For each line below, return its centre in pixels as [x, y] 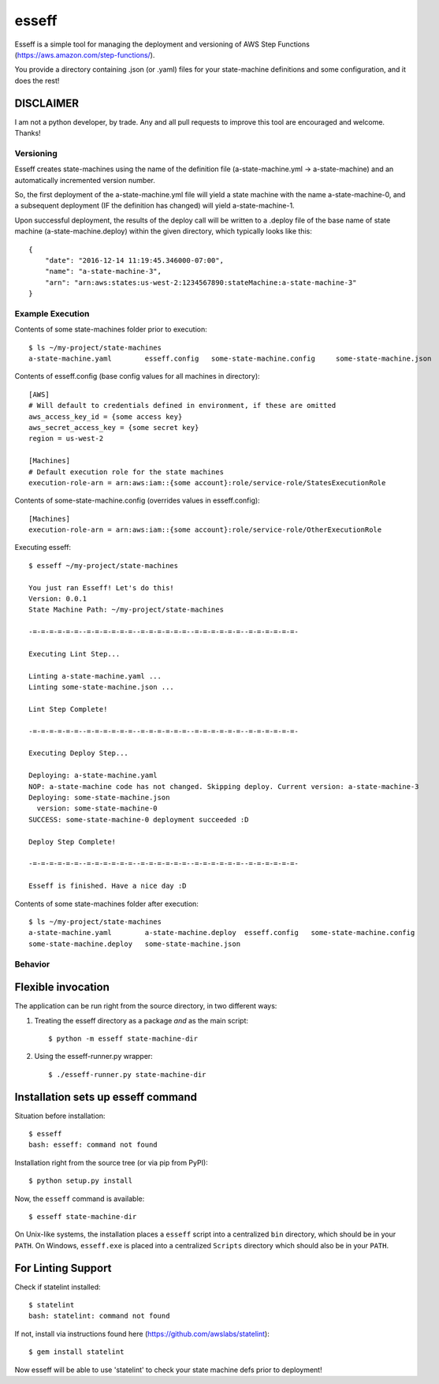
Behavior [32, 964]
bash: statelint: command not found [99, 1316]
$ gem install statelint [76, 1352]
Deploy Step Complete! [73, 842]
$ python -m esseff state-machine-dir [123, 1038]
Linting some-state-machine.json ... [102, 687]
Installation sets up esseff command [106, 1097]
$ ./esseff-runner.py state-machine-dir [127, 1074]
